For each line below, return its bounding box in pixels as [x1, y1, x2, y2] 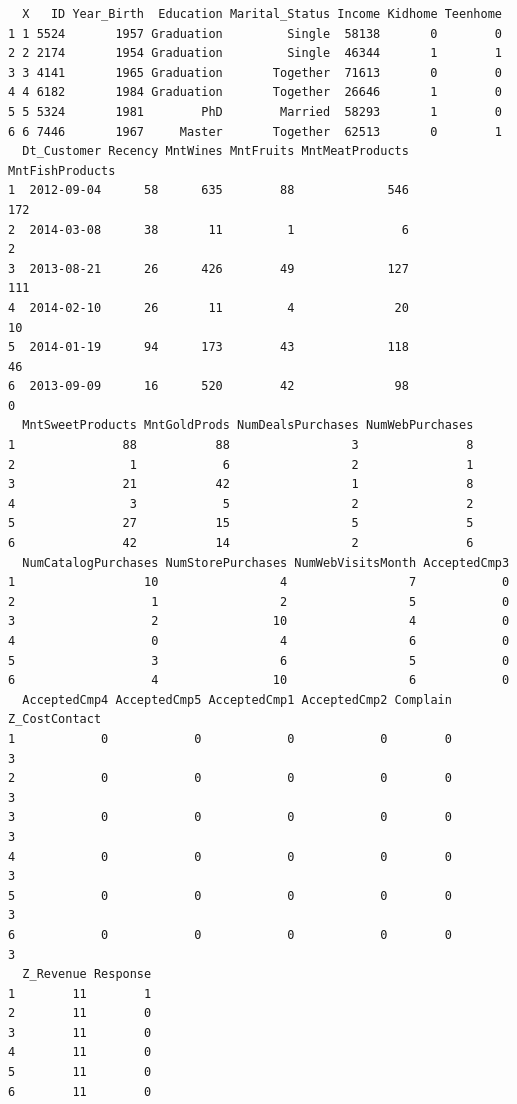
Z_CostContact [8, 712, 102, 727]
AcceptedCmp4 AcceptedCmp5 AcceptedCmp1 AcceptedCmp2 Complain [22, 692, 452, 707]
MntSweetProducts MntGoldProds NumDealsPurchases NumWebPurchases [22, 418, 474, 433]
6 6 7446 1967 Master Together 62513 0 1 [8, 124, 502, 139]
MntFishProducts [8, 163, 116, 178]
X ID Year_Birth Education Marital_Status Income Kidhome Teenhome [22, 7, 502, 21]
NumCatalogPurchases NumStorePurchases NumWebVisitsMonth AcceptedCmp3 [22, 555, 510, 570]
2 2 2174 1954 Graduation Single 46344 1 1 [8, 46, 502, 61]
